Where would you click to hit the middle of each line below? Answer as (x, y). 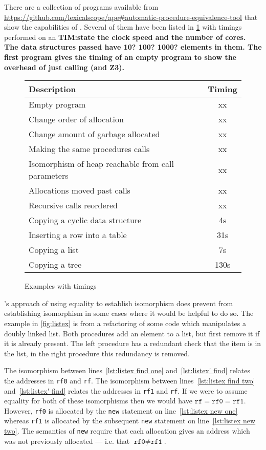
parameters (49, 176)
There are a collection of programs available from (81, 7)
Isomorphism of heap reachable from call (101, 164)
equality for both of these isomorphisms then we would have (98, 401)
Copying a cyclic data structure (85, 220)
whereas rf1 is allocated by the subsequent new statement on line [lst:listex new (130, 421)
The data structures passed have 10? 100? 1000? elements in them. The (133, 47)
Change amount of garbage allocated (94, 134)
